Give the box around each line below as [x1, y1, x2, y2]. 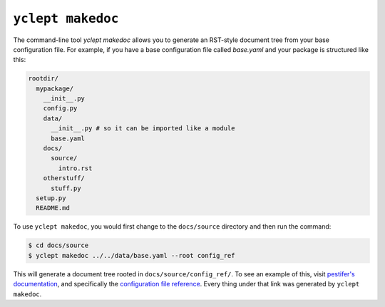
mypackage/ [36, 84, 74, 93]
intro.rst [58, 164, 93, 172]
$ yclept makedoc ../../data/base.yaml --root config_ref [28, 251, 235, 259]
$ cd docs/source [28, 241, 89, 249]
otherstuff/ [43, 175, 86, 182]
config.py [43, 104, 78, 113]
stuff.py [51, 184, 81, 192]
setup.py [36, 194, 66, 202]
